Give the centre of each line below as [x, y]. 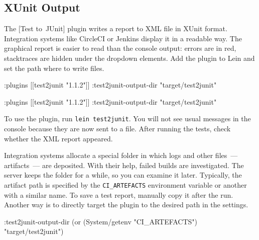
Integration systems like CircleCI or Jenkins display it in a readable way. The [123, 38]
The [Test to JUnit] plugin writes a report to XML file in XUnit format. [116, 28]
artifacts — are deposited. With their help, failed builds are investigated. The [124, 165]
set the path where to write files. [54, 68]
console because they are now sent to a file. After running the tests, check [117, 129]
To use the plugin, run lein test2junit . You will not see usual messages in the [127, 118]
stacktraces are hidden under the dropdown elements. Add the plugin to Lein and [129, 58]
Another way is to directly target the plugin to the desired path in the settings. [126, 205]
